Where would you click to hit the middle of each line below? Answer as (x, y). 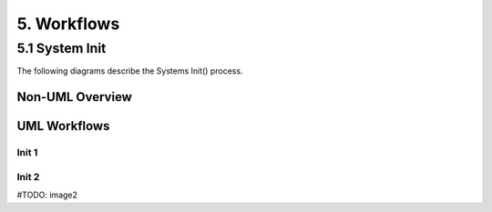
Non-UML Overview (74, 97)
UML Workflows (63, 126)
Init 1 (27, 153)
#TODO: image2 (47, 195)
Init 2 (28, 177)
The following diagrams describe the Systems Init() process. (130, 71)
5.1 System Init (61, 48)
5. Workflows (68, 24)
